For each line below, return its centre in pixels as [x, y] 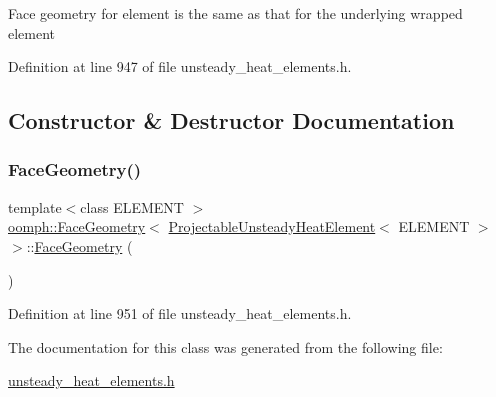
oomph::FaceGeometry [77, 226]
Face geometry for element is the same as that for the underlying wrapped [235, 13]
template [35, 206]
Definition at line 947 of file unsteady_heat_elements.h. [180, 66]
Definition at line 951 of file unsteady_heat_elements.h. [180, 313]
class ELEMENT [132, 206]
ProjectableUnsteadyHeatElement [272, 226]
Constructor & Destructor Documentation [231, 120]
